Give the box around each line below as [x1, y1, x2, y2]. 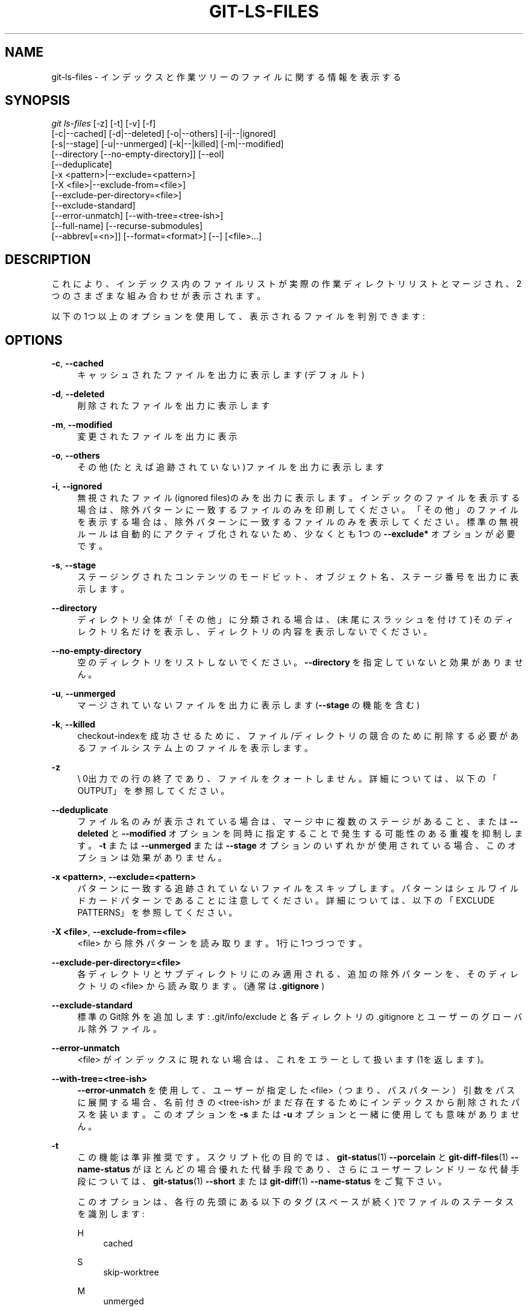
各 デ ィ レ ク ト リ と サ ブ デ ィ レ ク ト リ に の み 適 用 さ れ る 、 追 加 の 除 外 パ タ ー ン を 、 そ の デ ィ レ [77, 969, 518, 979]
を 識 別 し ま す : [77, 1209, 145, 1219]
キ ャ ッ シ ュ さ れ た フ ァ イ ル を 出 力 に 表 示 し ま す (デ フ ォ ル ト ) [77, 369, 365, 380]
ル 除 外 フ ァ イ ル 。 [77, 1023, 162, 1034]
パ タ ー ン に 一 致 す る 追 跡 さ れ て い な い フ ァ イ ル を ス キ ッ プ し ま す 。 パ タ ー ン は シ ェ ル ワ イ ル [77, 883, 518, 894]
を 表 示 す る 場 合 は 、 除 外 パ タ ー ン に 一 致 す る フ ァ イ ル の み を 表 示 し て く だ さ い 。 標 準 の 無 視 [77, 517, 518, 527]
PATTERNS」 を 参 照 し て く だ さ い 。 [77, 907, 237, 918]
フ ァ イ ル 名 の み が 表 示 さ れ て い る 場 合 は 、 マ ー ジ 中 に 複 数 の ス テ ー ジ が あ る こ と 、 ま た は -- [77, 816, 518, 827]
